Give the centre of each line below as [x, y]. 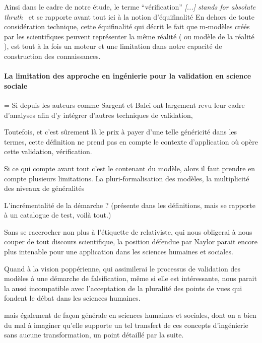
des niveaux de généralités [44, 188]
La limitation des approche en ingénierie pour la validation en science [128, 76]
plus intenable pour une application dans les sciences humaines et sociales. [119, 252]
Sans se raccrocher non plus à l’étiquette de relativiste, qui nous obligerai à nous [128, 231]
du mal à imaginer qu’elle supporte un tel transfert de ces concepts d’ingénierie [126, 325]
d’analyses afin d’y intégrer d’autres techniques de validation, [99, 115]
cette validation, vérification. [48, 151]
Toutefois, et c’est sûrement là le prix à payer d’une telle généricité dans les [121, 132]
